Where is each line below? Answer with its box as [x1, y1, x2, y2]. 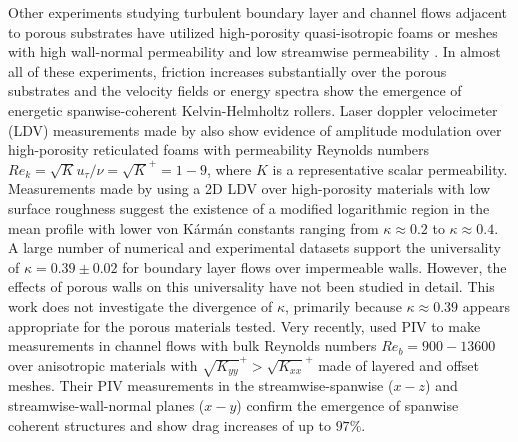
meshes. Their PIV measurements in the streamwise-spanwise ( [8, 375, 394, 396]
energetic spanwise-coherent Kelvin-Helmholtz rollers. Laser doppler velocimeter [8, 99, 498, 120]
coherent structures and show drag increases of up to [8, 414, 331, 435]
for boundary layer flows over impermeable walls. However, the [122, 256, 507, 277]
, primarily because [285, 295, 402, 316]
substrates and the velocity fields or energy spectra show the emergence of [8, 80, 462, 101]
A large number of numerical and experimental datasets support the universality [8, 237, 501, 258]
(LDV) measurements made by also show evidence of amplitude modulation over [8, 119, 502, 140]
